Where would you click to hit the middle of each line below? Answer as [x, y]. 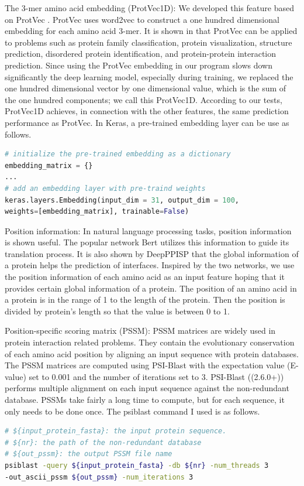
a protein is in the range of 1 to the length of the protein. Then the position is [145, 300]
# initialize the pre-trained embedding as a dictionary [118, 154]
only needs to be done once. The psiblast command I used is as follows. [132, 411]
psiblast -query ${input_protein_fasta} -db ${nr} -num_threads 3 [137, 465]
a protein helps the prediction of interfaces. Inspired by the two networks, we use [150, 265]
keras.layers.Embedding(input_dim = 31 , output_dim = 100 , [122, 200]
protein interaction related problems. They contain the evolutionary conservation [150, 342]
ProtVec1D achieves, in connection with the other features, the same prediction [147, 111]
